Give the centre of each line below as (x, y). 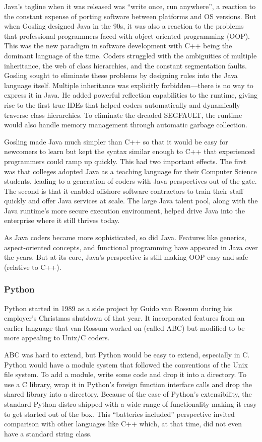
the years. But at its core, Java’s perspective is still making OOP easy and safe (126, 257)
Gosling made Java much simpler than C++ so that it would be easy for (116, 141)
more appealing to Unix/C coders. (57, 338)
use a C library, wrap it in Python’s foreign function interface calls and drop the (128, 384)
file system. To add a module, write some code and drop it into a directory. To (125, 374)
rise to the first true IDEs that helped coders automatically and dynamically (122, 104)
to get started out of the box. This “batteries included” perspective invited (119, 414)
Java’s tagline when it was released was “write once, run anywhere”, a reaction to (130, 6)
